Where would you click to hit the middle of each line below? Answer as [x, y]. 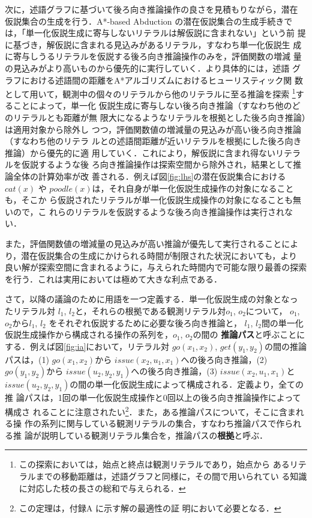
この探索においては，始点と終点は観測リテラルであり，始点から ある [154, 464]
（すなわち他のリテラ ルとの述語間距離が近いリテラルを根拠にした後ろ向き [153, 141]
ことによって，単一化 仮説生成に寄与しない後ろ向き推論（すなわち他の [152, 105]
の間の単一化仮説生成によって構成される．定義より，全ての [187, 384]
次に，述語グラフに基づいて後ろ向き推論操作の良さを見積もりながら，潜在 [151, 9]
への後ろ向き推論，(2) [224, 359]
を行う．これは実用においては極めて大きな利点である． [114, 279]
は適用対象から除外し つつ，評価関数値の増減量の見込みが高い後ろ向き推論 [153, 129]
